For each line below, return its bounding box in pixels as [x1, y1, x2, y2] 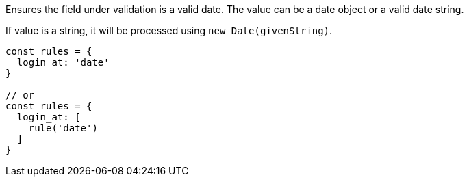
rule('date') [28, 122, 98, 133]
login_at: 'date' [16, 57, 110, 68]
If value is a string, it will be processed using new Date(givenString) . [5, 25, 333, 36]
